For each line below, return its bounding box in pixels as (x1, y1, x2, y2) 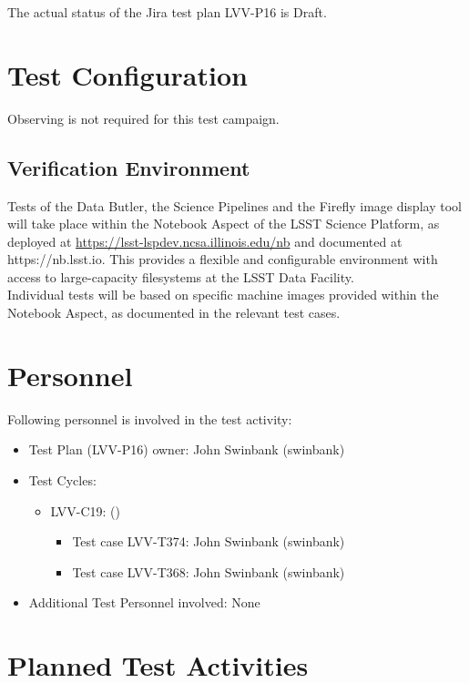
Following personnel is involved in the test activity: (7, 409, 292, 428)
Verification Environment (7, 153, 250, 181)
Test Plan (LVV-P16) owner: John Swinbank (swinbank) (28, 440, 345, 459)
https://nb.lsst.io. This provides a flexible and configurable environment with (7, 250, 438, 269)
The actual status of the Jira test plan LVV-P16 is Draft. (7, 3, 327, 21)
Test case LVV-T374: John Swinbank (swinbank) (72, 532, 345, 551)
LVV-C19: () (50, 501, 121, 520)
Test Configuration (7, 56, 248, 93)
